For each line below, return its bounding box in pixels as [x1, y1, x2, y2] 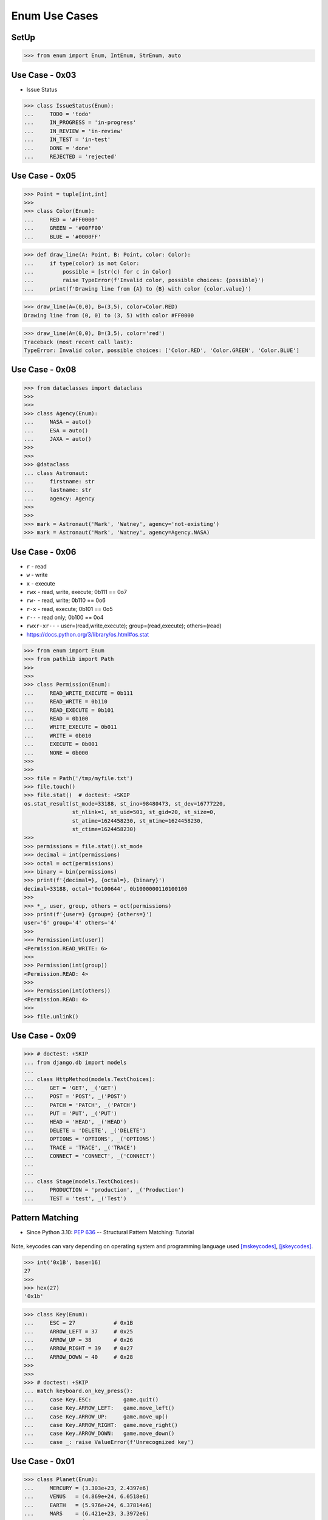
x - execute [26, 579, 55, 587]
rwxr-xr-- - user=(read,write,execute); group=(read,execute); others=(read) [26, 622, 222, 629]
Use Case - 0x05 [11, 171, 76, 181]
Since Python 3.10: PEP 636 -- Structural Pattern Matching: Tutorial [26, 1229, 194, 1236]
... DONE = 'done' [24, 145, 92, 151]
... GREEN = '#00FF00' [24, 225, 104, 232]
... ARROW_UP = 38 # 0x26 [24, 1336, 134, 1344]
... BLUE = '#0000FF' [24, 233, 101, 240]
